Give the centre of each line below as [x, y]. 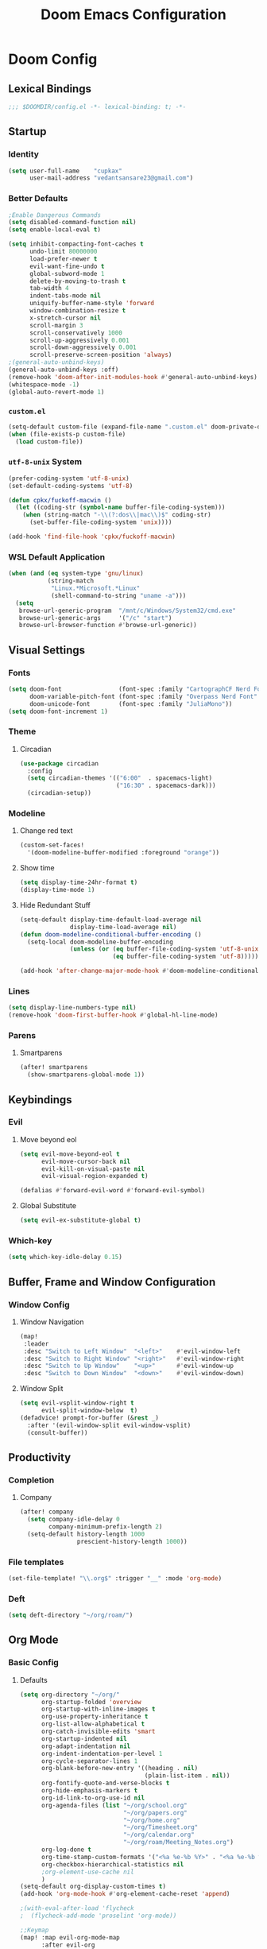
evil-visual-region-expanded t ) [95, 1176]
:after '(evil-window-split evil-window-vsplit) [109, 1425]
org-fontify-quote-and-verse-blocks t [105, 1783]
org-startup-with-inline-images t [98, 1709]
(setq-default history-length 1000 [86, 1534]
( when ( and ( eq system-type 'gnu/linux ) [76, 574]
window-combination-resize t [77, 311]
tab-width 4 [49, 289]
